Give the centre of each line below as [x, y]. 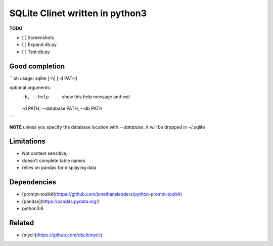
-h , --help [35, 97]
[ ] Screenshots [38, 37]
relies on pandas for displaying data [59, 168]
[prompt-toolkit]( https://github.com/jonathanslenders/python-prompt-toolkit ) [102, 194]
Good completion [37, 66]
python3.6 [33, 208]
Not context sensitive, [45, 153]
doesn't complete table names [54, 160]
